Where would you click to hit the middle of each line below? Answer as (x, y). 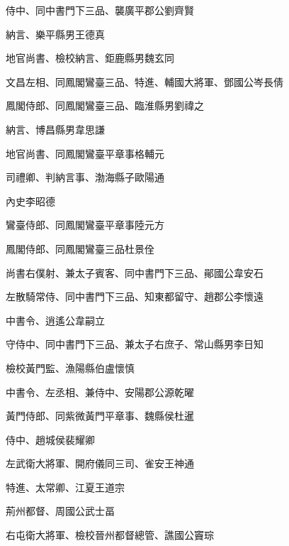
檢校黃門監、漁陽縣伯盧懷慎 (70, 367)
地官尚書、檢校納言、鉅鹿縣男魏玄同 (90, 58)
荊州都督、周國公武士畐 (60, 511)
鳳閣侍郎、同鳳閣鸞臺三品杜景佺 (80, 248)
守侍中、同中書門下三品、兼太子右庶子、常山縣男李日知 (135, 344)
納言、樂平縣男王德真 (55, 34)
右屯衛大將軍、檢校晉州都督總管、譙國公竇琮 (110, 535)
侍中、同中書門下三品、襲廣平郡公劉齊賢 (100, 10)
